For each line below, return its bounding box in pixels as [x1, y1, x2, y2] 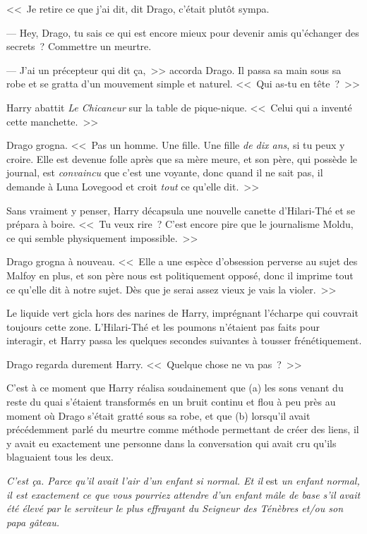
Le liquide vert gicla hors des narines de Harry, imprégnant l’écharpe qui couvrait [6, 305, 359, 320]
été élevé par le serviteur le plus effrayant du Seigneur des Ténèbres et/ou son [6, 501, 344, 516]
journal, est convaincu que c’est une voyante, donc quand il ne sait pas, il [6, 165, 323, 180]
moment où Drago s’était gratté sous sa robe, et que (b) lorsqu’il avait [6, 408, 311, 423]
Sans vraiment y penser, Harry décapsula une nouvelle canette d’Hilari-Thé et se [6, 202, 355, 217]
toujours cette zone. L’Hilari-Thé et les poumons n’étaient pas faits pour [6, 319, 320, 334]
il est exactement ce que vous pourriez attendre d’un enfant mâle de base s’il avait [6, 487, 361, 502]
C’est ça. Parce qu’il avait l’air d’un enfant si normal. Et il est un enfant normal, [6, 473, 360, 488]
